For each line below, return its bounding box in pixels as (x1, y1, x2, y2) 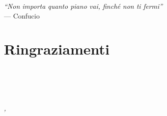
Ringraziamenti (4, 39, 110, 59)
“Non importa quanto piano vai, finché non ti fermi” (4, 1, 163, 11)
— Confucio (4, 10, 40, 20)
